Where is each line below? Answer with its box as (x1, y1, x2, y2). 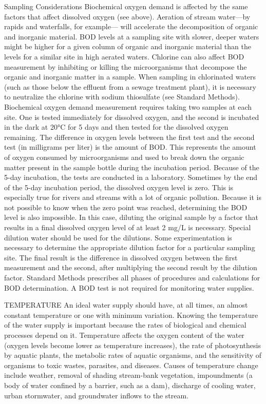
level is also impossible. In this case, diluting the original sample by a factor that (4, 212, 258, 223)
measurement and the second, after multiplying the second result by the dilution (4, 262, 257, 273)
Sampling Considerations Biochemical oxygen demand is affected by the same (4, 1, 248, 11)
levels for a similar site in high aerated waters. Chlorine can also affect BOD (4, 51, 244, 62)
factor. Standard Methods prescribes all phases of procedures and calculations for (4, 272, 260, 283)
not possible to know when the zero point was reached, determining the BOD (4, 201, 248, 212)
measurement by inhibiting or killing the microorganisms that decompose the (4, 61, 247, 72)
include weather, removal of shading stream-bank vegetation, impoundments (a (4, 370, 253, 380)
